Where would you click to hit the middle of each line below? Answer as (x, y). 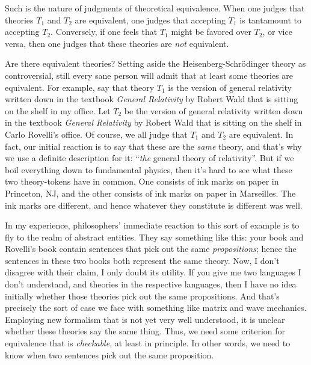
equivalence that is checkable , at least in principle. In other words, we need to (148, 343)
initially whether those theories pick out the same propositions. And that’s (142, 296)
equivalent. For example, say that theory (80, 87)
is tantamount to (271, 20)
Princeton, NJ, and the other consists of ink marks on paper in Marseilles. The (150, 193)
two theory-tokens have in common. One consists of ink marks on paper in (142, 181)
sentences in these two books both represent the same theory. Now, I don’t (142, 260)
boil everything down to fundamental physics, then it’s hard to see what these (149, 169)
